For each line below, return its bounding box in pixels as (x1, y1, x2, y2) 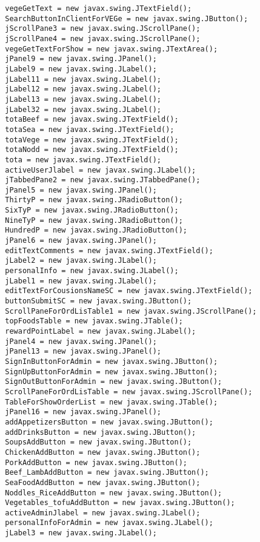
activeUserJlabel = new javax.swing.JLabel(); (5, 165, 196, 174)
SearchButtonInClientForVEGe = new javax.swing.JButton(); (5, 14, 248, 23)
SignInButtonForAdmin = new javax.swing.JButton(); (5, 357, 218, 366)
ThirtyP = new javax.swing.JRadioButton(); (5, 196, 183, 205)
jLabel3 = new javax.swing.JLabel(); (5, 529, 157, 538)
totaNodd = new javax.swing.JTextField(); (5, 145, 179, 154)
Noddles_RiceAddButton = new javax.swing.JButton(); (5, 488, 222, 497)
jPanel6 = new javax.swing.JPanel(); (5, 236, 157, 245)
